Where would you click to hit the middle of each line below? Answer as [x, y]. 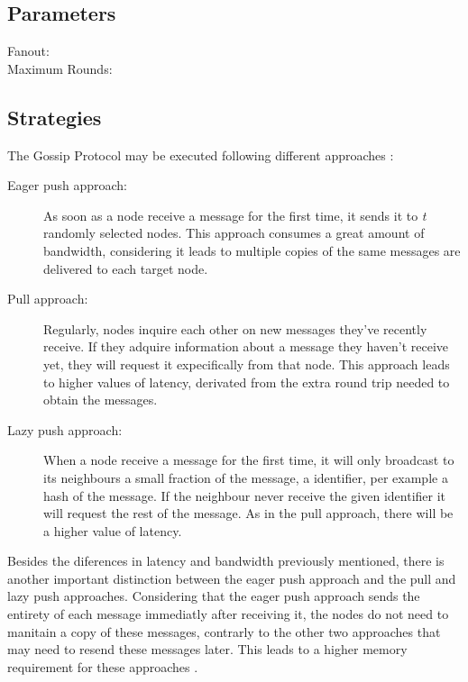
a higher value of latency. [113, 530]
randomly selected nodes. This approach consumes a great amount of [234, 233]
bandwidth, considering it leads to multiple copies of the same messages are [252, 250]
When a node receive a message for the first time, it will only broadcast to [249, 460]
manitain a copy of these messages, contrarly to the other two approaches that [224, 631]
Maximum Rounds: [60, 68]
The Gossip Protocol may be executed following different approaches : [201, 155]
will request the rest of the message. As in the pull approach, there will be [248, 513]
